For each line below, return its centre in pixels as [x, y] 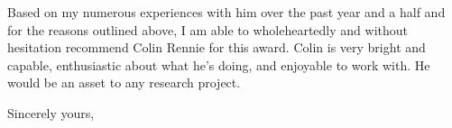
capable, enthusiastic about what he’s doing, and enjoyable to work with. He [219, 64]
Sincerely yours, [51, 112]
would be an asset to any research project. [124, 82]
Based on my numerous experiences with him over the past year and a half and [226, 12]
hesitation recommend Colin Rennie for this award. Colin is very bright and [217, 47]
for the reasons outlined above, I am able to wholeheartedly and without [208, 29]
